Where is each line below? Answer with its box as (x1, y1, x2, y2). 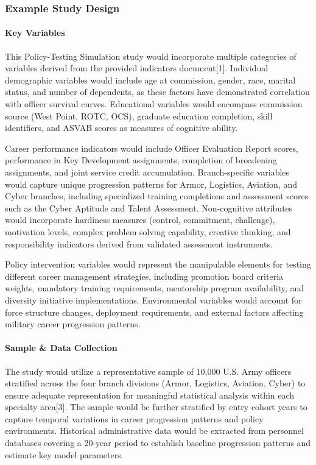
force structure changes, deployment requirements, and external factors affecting (5, 305, 304, 318)
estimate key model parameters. (5, 448, 124, 461)
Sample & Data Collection (5, 341, 118, 354)
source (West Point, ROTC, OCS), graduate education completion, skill (5, 109, 273, 122)
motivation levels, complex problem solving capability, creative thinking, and (5, 225, 291, 238)
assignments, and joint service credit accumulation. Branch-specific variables (5, 165, 290, 178)
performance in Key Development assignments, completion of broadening (5, 154, 277, 166)
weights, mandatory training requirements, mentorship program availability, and (5, 282, 304, 294)
